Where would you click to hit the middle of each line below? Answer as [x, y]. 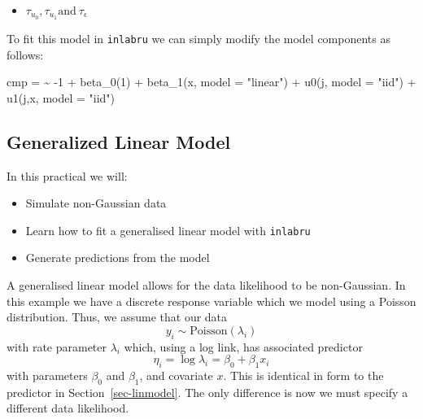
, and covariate [176, 375]
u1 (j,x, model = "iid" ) [61, 97]
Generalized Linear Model [119, 141]
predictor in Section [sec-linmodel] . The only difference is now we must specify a [207, 392]
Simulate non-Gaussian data [96, 203]
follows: [25, 54]
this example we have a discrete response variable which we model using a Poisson [211, 301]
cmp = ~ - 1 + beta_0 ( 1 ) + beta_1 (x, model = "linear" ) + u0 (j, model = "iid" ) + [211, 82]
